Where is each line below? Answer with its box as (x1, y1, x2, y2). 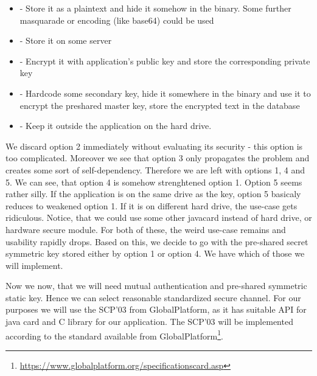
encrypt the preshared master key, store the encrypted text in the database (19, 99, 300, 111)
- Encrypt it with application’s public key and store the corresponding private (19, 54, 310, 67)
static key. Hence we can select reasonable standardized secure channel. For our (5, 291, 301, 304)
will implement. (5, 259, 63, 271)
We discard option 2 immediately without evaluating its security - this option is (5, 139, 303, 152)
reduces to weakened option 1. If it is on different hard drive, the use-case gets (5, 199, 298, 212)
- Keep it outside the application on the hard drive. (19, 119, 212, 132)
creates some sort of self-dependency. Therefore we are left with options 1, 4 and (5, 163, 305, 176)
